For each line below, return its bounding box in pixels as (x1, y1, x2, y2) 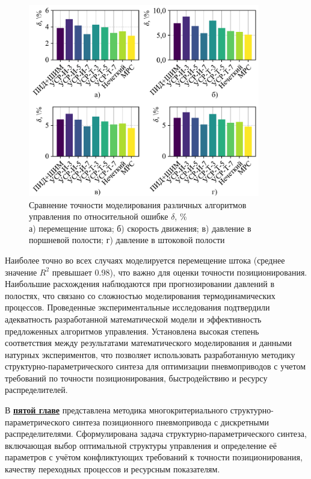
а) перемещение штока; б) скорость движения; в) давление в (29, 221, 251, 234)
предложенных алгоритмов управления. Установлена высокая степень (5, 324, 259, 337)
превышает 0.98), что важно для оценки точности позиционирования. (52, 265, 307, 278)
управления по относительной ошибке (29, 210, 168, 223)
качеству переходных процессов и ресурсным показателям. (5, 463, 220, 475)
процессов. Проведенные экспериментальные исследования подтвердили (5, 301, 270, 314)
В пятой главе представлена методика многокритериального (5, 404, 228, 416)
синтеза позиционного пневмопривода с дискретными (72, 415, 269, 428)
